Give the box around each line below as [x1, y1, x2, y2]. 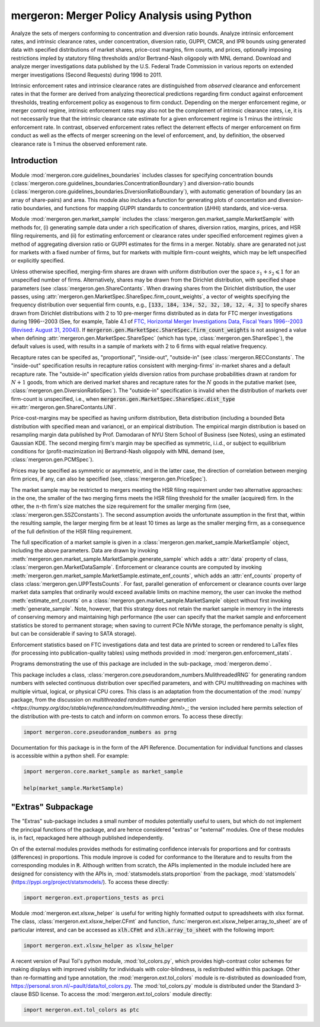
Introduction [11, 156, 58, 166]
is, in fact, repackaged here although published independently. [11, 835, 164, 842]
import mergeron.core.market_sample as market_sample [23, 768, 183, 775]
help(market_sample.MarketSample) [23, 785, 124, 791]
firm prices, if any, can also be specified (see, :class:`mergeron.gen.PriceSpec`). [11, 475, 207, 482]
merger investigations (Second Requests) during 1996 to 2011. [11, 71, 162, 78]
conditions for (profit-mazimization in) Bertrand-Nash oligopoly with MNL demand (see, [11, 448, 225, 455]
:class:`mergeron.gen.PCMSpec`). [11, 456, 94, 463]
